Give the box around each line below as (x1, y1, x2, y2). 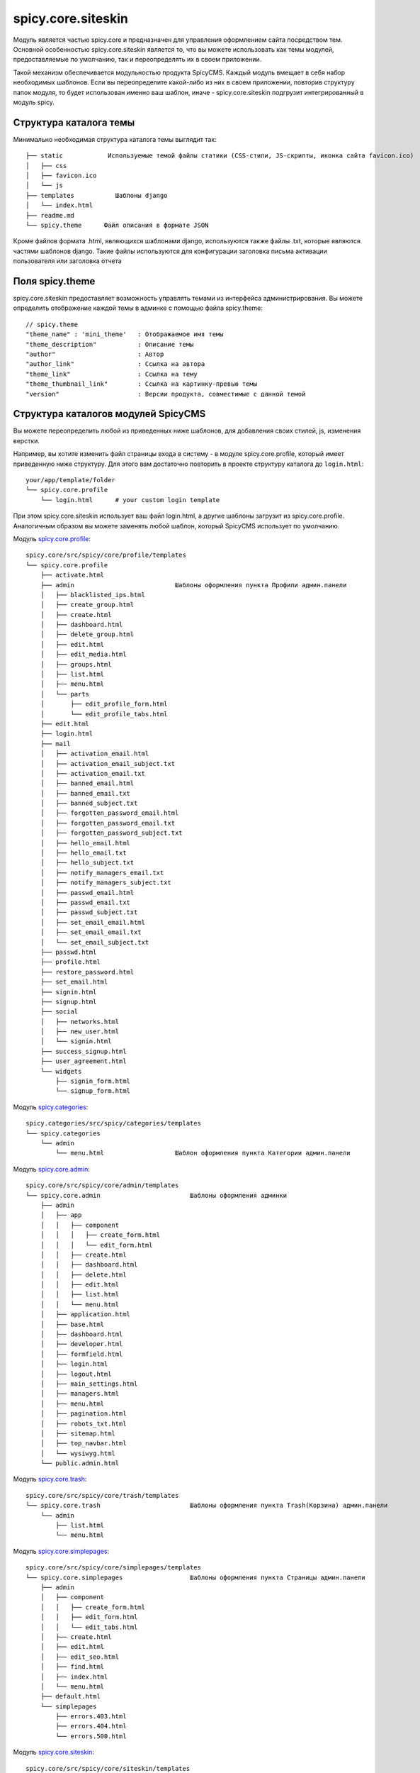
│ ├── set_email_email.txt (40, 928, 142, 936)
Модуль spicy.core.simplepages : (13, 1547, 110, 1555)
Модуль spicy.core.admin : (13, 1165, 90, 1173)
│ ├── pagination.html (40, 1410, 127, 1418)
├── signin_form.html (55, 1077, 131, 1085)
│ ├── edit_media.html (40, 650, 127, 659)
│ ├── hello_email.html (40, 839, 131, 847)
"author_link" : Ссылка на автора (25, 360, 205, 368)
